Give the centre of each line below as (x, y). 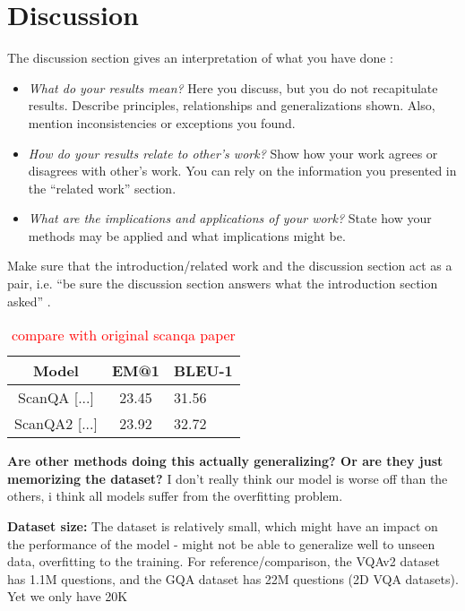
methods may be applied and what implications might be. (187, 235)
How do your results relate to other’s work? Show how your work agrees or (233, 153)
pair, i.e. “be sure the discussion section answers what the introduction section (223, 284)
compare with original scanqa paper (123, 335)
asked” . (29, 301)
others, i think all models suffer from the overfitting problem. (175, 496)
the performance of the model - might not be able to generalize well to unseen (221, 543)
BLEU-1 (203, 371)
